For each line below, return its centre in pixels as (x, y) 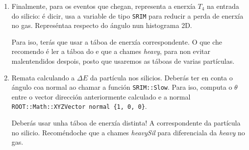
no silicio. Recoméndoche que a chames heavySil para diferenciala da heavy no (128, 132)
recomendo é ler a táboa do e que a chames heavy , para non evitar (111, 51)
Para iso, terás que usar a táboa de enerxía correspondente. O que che (117, 41)
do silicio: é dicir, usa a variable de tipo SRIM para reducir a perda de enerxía (127, 15)
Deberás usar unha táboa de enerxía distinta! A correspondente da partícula (126, 123)
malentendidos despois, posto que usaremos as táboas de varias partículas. (123, 61)
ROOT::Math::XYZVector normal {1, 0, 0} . (79, 106)
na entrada (223, 6)
